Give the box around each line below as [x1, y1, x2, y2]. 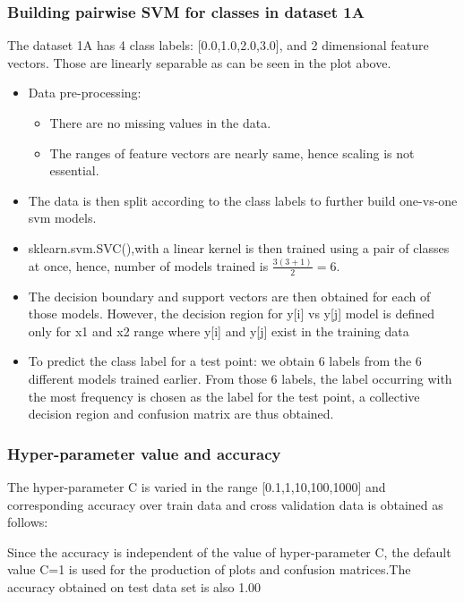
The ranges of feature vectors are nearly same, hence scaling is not [49, 143, 415, 162]
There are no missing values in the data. [49, 114, 271, 131]
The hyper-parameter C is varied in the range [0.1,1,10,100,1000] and [7, 478, 386, 496]
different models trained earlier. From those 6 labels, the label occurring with [28, 369, 452, 388]
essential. [49, 161, 99, 180]
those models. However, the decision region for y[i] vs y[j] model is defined [28, 304, 434, 323]
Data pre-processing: [28, 83, 142, 102]
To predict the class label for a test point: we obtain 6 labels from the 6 [28, 352, 422, 370]
